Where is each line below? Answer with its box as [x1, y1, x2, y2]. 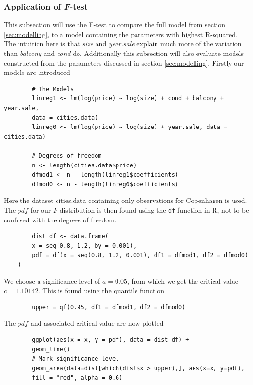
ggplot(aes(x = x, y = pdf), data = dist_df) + [32, 336, 189, 343]
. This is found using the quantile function [38, 285, 165, 295]
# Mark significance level [32, 355, 119, 363]
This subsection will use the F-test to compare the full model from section [4, 19, 226, 30]
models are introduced [4, 67, 70, 77]
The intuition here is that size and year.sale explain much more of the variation [4, 38, 242, 49]
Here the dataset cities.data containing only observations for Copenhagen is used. [4, 195, 247, 205]
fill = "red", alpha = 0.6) [32, 374, 123, 382]
